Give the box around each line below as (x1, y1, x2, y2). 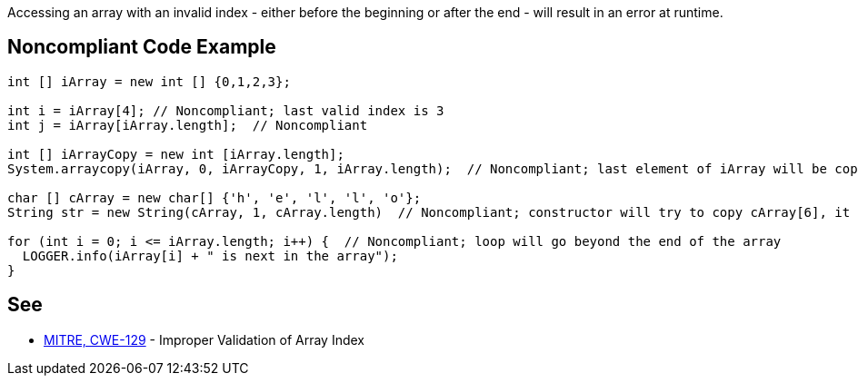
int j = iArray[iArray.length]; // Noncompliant (7, 117, 368, 133)
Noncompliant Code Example (7, 35, 276, 59)
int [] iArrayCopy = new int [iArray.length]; (7, 146, 344, 162)
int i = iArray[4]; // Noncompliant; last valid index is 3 (7, 103, 444, 118)
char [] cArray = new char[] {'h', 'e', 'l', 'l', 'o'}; (7, 190, 422, 205)
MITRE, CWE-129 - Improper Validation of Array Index (44, 331, 365, 348)
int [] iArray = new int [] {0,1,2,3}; (7, 74, 291, 89)
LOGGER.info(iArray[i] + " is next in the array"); (22, 248, 398, 263)
